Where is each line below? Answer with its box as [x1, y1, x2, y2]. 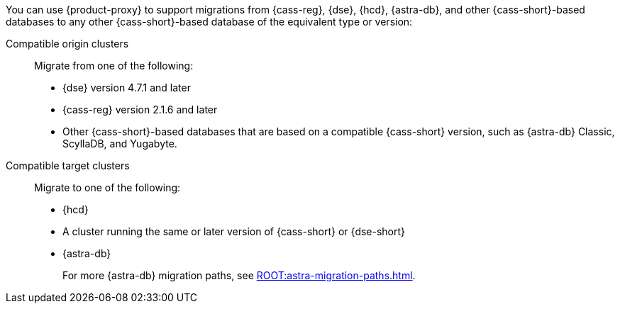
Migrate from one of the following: [34, 60, 194, 72]
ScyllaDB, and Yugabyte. [62, 137, 177, 150]
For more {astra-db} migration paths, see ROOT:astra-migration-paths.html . [62, 269, 416, 281]
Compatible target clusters [6, 159, 130, 172]
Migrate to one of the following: [34, 181, 181, 193]
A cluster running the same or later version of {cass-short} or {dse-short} [62, 225, 406, 237]
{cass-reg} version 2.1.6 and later [62, 103, 218, 116]
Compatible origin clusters [6, 38, 129, 50]
